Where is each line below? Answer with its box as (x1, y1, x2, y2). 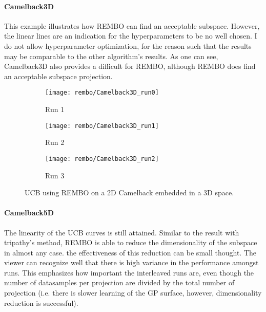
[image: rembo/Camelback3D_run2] (45, 155, 159, 162)
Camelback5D (4, 207, 54, 218)
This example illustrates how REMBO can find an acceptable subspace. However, (4, 20, 260, 31)
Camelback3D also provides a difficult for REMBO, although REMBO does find (4, 61, 256, 71)
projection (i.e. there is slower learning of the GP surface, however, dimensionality (4, 287, 262, 298)
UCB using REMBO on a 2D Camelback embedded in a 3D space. (25, 187, 234, 198)
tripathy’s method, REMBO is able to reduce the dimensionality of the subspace (4, 237, 257, 248)
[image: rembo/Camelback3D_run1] (45, 122, 159, 130)
